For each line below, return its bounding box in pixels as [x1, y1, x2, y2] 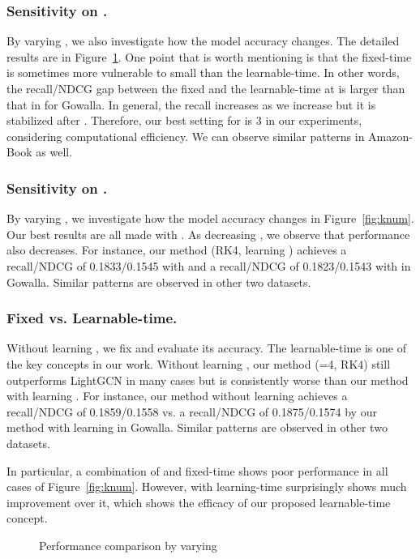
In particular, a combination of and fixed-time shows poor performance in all [6, 462, 388, 479]
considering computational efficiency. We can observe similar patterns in [6, 127, 365, 144]
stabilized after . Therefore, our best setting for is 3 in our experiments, [6, 112, 362, 129]
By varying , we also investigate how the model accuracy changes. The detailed [6, 32, 400, 49]
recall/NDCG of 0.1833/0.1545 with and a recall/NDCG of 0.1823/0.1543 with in [6, 257, 411, 274]
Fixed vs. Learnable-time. [6, 308, 178, 328]
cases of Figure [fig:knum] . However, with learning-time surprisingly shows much [6, 478, 407, 495]
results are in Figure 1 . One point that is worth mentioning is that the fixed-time [6, 48, 412, 65]
